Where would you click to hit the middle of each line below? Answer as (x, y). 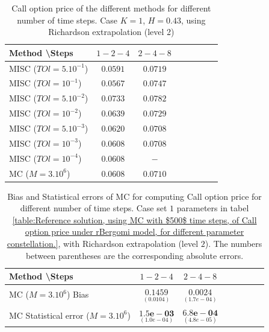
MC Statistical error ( (49, 315)
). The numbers (233, 243)
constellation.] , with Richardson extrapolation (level (103, 243)
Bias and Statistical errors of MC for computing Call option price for (134, 196)
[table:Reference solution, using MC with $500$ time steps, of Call (134, 219)
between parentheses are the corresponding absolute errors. (134, 255)
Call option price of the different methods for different (111, 8)
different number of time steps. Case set (94, 208)
